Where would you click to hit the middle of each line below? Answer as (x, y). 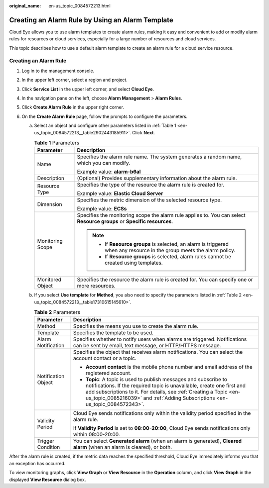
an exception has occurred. (37, 463)
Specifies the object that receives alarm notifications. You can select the (158, 352)
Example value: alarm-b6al (109, 172)
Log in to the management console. (58, 71)
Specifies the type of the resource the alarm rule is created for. (151, 185)
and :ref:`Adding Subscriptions (179, 398)
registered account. (108, 373)
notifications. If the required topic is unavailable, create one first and (166, 386)
